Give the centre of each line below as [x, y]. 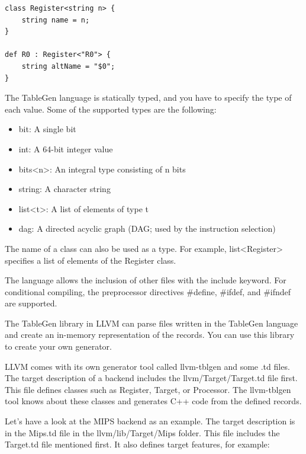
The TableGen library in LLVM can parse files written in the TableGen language [152, 323]
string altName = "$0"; [68, 66]
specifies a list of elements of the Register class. [91, 260]
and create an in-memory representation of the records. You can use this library [150, 335]
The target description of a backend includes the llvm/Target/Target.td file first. [151, 378]
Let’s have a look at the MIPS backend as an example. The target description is [150, 421]
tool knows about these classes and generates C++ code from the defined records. [153, 401]
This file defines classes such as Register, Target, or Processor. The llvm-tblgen [148, 389]
